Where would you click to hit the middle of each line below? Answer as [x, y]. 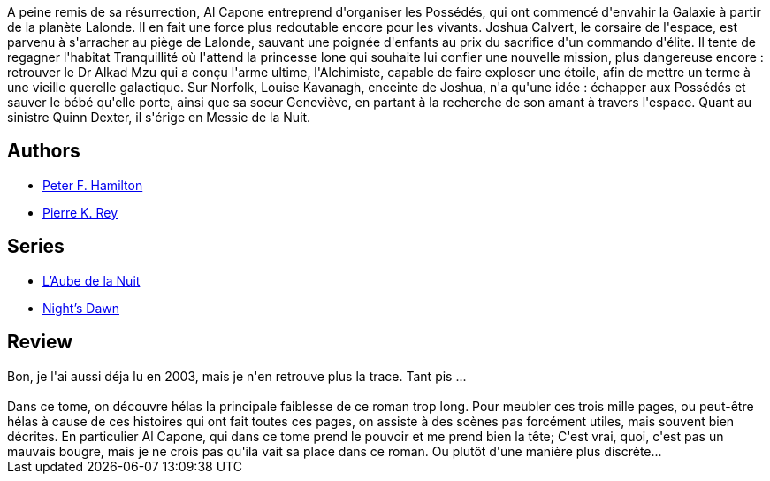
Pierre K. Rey [80, 212]
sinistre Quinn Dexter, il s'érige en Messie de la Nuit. [159, 117]
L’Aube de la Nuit [91, 280]
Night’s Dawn [81, 308]
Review [40, 342]
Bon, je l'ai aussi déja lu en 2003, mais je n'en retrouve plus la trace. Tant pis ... [237, 376]
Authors [44, 151]
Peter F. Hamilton [93, 185]
